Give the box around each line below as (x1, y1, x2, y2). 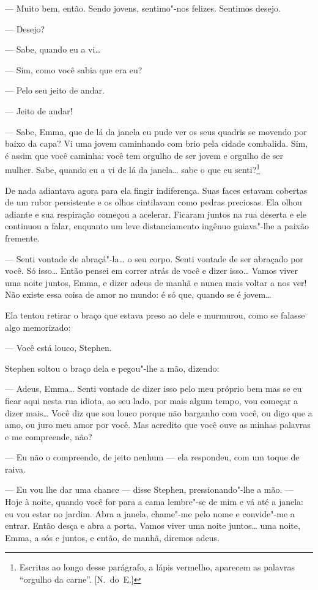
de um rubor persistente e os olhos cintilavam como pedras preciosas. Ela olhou (5, 196, 302, 208)
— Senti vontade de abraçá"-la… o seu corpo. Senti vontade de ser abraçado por (5, 252, 303, 265)
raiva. (5, 462, 26, 475)
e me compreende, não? (5, 430, 92, 443)
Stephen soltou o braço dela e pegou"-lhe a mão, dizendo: (5, 361, 220, 374)
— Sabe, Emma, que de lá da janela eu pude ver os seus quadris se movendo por (5, 125, 307, 138)
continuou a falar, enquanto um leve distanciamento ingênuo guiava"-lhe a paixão (5, 219, 309, 232)
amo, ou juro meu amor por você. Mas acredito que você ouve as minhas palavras (5, 418, 311, 431)
